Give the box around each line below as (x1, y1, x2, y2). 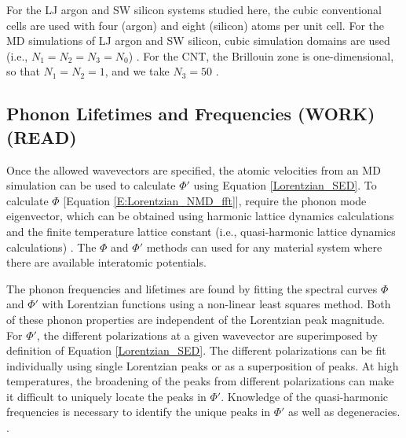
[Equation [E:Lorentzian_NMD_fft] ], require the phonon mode (63, 192, 367, 208)
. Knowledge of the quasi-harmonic (221, 388, 389, 404)
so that (6, 63, 40, 79)
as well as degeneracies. (288, 403, 401, 420)
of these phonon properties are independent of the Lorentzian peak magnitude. (6, 311, 385, 327)
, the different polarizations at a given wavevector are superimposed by (36, 326, 378, 343)
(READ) (6, 124, 77, 149)
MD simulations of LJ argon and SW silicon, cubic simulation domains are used (6, 32, 390, 49)
